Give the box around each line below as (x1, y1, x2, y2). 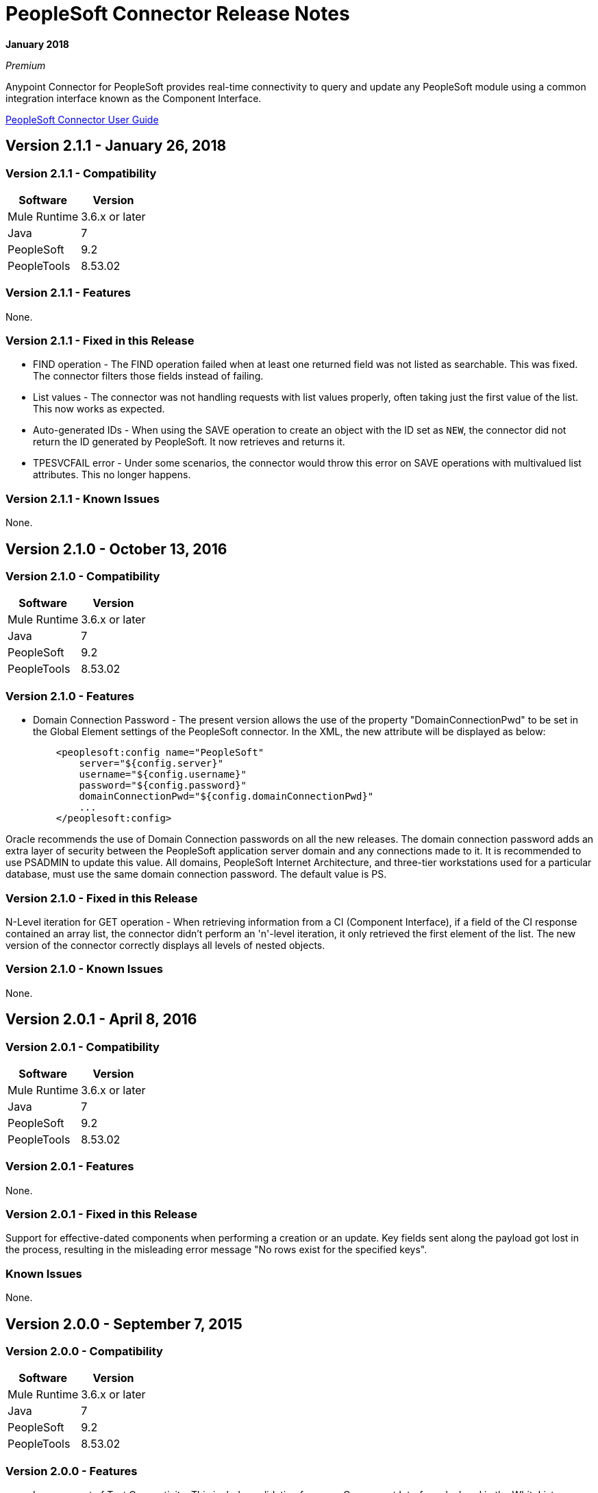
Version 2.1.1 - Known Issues (5, 491, 160, 506)
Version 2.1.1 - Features (5, 286, 131, 300)
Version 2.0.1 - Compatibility (5, 1039, 160, 1054)
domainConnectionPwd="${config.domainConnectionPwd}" (79, 791, 374, 802)
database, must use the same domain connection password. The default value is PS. (5, 868, 387, 880)
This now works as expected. (33, 403, 165, 415)
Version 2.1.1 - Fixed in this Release (5, 334, 195, 348)
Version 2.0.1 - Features (5, 1159, 134, 1174)
